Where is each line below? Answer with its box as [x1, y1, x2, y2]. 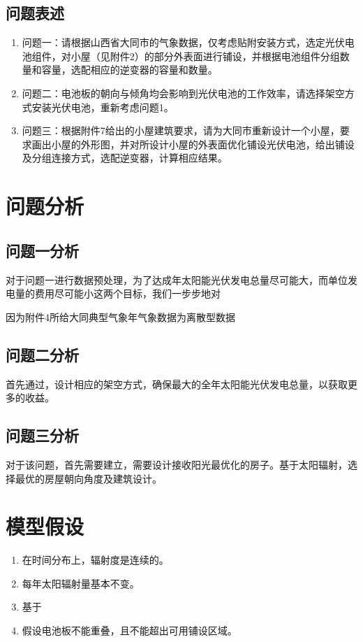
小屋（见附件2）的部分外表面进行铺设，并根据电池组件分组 [71, 48, 340, 63]
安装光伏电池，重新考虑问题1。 [31, 99, 174, 114]
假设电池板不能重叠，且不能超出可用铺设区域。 [22, 623, 237, 637]
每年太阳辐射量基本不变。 [22, 576, 140, 590]
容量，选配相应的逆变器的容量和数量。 [41, 62, 218, 77]
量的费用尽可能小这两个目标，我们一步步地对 [15, 286, 221, 301]
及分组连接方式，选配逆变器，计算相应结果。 [22, 150, 228, 165]
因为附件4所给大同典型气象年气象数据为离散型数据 [6, 309, 235, 324]
